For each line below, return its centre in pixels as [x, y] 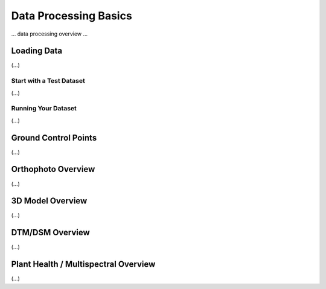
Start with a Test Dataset [48, 81]
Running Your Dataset [44, 109]
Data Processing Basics [72, 16]
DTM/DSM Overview [50, 233]
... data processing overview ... [50, 34]
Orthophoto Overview [53, 169]
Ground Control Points [54, 138]
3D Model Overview [49, 201]
